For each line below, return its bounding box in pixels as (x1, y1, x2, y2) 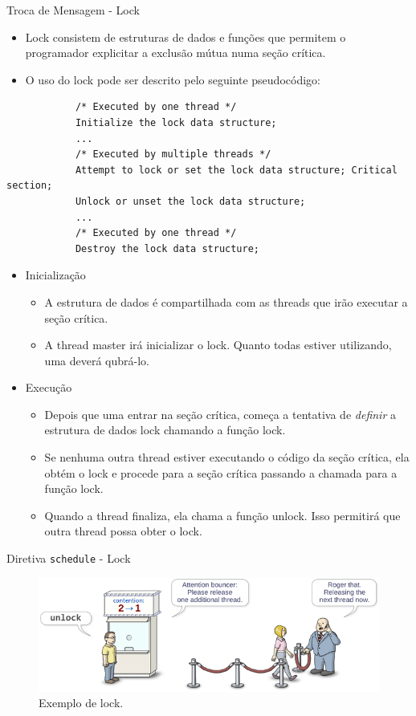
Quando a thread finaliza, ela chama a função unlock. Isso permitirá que (44, 506, 401, 523)
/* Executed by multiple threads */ (75, 148, 271, 161)
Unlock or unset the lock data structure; (75, 195, 306, 207)
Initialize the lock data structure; (75, 116, 277, 128)
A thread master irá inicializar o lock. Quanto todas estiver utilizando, (44, 336, 392, 353)
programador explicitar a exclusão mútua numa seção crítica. (25, 44, 326, 61)
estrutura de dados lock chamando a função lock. (44, 421, 286, 438)
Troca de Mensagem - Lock (6, 2, 140, 18)
